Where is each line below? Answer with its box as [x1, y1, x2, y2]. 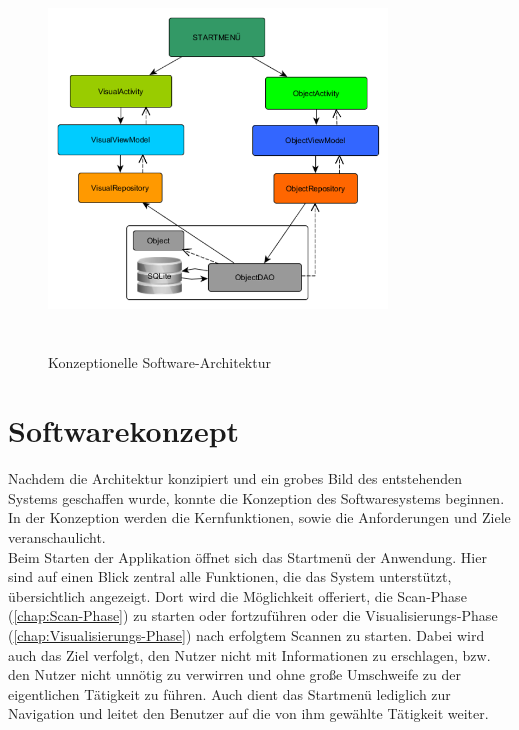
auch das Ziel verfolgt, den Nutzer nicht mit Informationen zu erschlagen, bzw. [8, 644, 491, 665]
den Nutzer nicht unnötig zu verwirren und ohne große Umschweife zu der [8, 664, 461, 685]
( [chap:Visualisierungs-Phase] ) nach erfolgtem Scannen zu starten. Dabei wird [8, 625, 485, 645]
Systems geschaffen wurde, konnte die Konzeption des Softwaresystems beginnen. [8, 487, 505, 508]
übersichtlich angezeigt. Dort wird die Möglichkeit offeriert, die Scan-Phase [8, 585, 467, 606]
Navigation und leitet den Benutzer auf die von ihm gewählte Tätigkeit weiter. [8, 703, 489, 724]
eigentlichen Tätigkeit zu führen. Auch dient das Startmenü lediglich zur [8, 683, 451, 704]
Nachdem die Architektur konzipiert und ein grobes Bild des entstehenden [8, 468, 463, 489]
